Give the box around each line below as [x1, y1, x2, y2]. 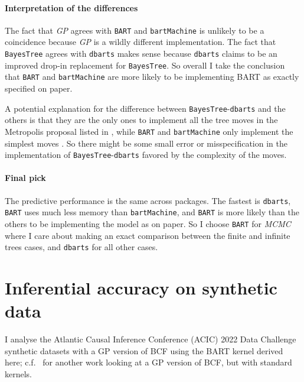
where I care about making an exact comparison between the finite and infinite [5, 229, 290, 241]
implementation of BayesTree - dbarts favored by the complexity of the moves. [5, 148, 287, 161]
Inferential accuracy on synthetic [5, 275, 277, 299]
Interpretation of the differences [5, 1, 138, 14]
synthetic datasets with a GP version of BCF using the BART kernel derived [5, 344, 283, 357]
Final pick [5, 171, 46, 184]
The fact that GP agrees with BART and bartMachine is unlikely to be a [5, 24, 264, 36]
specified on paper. [5, 82, 73, 95]
